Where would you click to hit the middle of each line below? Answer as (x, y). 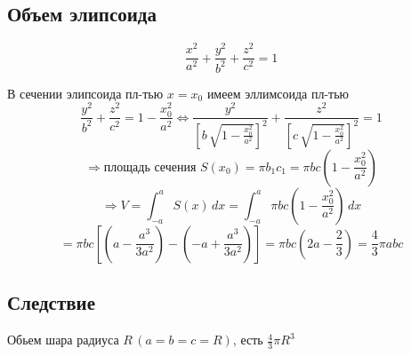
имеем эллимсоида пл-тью (278, 93)
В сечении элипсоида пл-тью (85, 93)
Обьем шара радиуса (63, 340)
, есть (248, 340)
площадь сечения (150, 167)
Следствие (52, 302)
